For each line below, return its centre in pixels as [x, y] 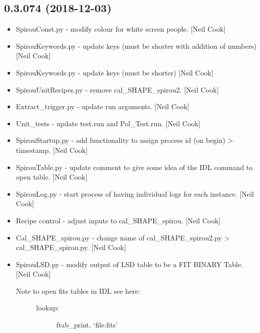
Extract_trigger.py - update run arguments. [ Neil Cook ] [103, 106]
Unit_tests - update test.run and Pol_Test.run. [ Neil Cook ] [108, 123]
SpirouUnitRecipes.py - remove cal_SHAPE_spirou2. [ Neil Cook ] [117, 89]
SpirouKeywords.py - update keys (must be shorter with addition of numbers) [136, 46]
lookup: [47, 308]
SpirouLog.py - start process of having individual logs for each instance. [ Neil [135, 193]
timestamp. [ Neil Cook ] [52, 150]
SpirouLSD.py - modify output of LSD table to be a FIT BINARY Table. [129, 264]
